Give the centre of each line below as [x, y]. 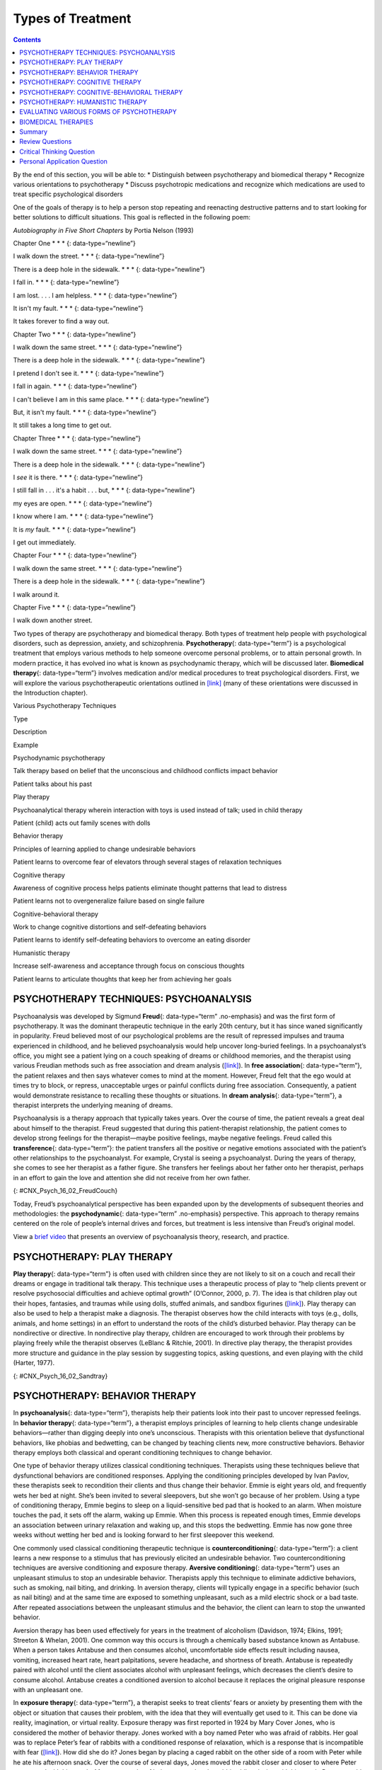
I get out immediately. [45, 542]
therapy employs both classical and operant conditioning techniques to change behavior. [143, 1453]
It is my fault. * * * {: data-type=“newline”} [75, 529]
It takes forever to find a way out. [61, 321]
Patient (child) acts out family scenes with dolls [82, 823]
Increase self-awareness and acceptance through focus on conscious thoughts [129, 966]
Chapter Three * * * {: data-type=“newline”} [77, 438]
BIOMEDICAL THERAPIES [56, 122]
